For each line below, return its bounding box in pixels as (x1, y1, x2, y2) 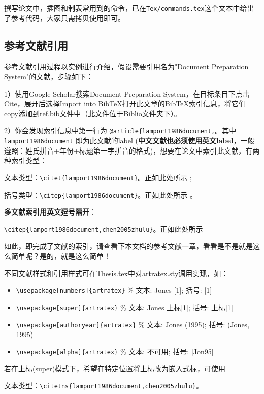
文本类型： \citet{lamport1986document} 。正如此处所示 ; (4, 172, 192, 183)
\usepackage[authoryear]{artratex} (16, 321, 137, 329)
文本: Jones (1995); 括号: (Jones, (147, 319, 250, 329)
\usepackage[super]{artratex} (16, 304, 118, 312)
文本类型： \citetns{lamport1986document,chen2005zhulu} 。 (4, 380, 203, 391)
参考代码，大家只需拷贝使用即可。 (11, 12, 125, 23)
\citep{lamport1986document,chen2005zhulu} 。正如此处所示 (4, 223, 203, 234)
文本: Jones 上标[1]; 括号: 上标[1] (128, 301, 233, 312)
